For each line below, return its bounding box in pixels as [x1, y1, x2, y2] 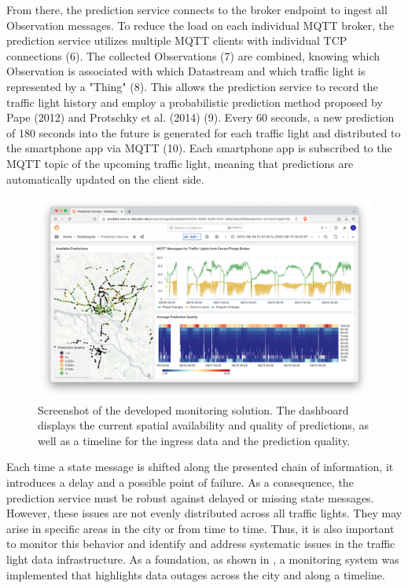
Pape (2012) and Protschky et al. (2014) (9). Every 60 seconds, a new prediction [6, 109, 395, 126]
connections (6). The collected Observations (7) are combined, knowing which [6, 47, 380, 64]
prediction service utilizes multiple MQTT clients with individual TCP [6, 32, 347, 49]
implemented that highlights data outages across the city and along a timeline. [6, 566, 385, 583]
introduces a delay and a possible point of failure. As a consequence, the [6, 473, 354, 490]
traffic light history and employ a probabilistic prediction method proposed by [6, 93, 383, 110]
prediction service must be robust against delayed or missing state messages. [6, 489, 374, 506]
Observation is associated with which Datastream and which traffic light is [6, 63, 366, 79]
